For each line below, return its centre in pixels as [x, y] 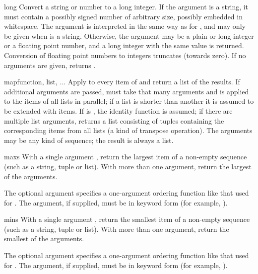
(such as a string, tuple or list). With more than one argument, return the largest [128, 166]
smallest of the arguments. [44, 239]
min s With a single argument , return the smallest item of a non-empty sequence [127, 219]
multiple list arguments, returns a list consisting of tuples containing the [114, 120]
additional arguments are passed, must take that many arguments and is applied [127, 91]
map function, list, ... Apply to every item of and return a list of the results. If [122, 82]
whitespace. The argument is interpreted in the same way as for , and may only [125, 26]
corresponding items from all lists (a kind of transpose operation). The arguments [128, 130]
